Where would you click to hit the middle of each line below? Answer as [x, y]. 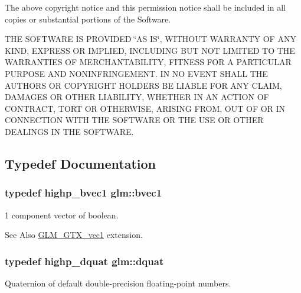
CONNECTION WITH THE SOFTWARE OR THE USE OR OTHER [134, 120]
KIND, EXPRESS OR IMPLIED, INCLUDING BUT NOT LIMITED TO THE [150, 50]
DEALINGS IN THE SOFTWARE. [69, 131]
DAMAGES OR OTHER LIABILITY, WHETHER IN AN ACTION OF [137, 97]
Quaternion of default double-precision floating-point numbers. [118, 283]
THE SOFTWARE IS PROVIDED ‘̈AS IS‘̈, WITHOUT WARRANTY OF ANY [150, 39]
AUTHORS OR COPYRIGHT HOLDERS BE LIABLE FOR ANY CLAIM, [143, 85]
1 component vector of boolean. [62, 215]
